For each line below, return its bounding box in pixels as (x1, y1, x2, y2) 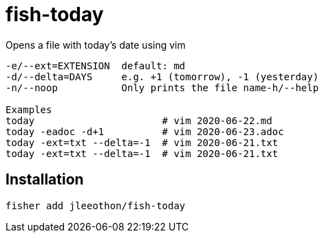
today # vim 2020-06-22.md (6, 115, 272, 126)
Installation (6, 171, 84, 189)
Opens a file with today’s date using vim (6, 38, 186, 51)
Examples (6, 104, 52, 115)
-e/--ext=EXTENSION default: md (6, 60, 186, 71)
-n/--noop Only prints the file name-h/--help (6, 82, 319, 93)
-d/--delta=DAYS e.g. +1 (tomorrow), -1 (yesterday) (6, 71, 319, 82)
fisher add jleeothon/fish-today (6, 200, 186, 211)
